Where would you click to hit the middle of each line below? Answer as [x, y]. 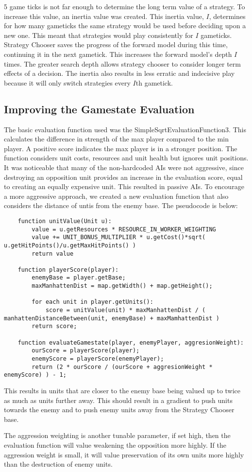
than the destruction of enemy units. [58, 464]
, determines [227, 16]
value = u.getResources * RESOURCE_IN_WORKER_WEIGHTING [124, 229]
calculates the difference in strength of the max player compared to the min [117, 139]
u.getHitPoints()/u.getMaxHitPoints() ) [70, 245]
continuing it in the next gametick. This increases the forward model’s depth [118, 54]
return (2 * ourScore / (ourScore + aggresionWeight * [122, 367]
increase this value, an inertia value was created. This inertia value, [104, 16]
